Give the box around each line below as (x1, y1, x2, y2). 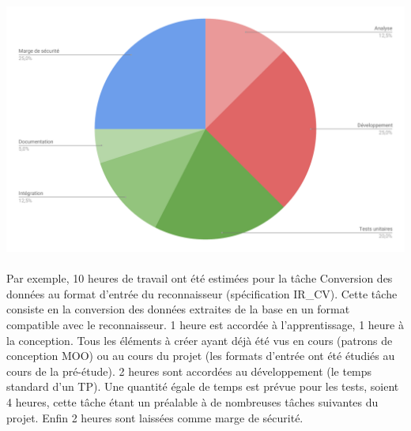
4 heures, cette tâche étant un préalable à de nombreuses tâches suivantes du (6, 394, 379, 410)
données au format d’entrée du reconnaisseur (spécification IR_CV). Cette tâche (6, 285, 398, 302)
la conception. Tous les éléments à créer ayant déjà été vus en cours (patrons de (6, 332, 393, 348)
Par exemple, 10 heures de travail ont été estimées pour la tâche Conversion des (6, 270, 393, 287)
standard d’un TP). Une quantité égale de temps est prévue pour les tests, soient (6, 378, 399, 395)
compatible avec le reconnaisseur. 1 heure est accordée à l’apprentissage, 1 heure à (6, 317, 404, 333)
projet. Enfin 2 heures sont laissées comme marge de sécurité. (6, 409, 304, 425)
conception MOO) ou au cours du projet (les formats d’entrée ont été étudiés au (6, 347, 395, 364)
